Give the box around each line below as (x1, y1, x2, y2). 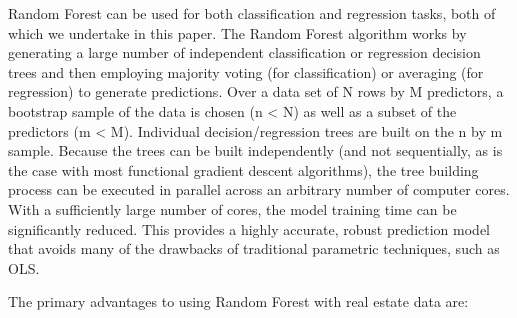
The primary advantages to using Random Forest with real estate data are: (8, 291, 469, 312)
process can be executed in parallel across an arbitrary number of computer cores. (8, 179, 510, 200)
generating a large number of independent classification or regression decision (8, 42, 481, 63)
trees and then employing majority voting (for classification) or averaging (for (8, 61, 484, 82)
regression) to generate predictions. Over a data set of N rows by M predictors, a (8, 81, 504, 102)
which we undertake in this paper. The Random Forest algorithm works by (8, 22, 467, 43)
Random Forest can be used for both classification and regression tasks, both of (8, 3, 496, 23)
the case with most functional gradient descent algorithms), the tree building (8, 159, 479, 180)
